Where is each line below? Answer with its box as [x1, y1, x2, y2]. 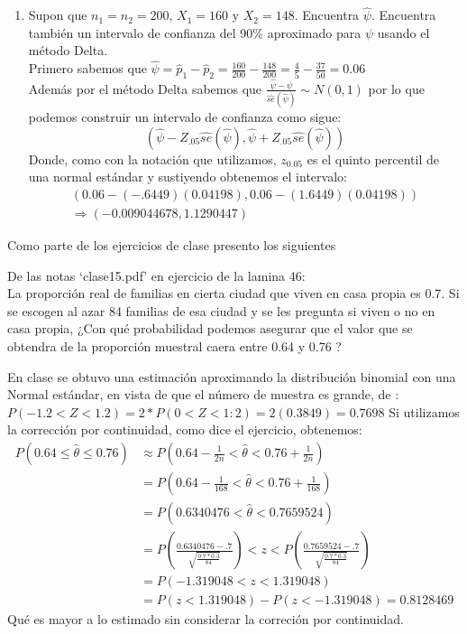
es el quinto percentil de [307, 149, 439, 168]
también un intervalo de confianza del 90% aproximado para [28, 23, 362, 42]
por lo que [368, 79, 425, 98]
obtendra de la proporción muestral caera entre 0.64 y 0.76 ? [7, 337, 342, 356]
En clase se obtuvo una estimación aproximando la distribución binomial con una [7, 367, 456, 386]
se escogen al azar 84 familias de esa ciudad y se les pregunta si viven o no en [7, 301, 435, 320]
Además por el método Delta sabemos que [28, 79, 262, 98]
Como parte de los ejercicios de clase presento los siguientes [7, 236, 336, 255]
